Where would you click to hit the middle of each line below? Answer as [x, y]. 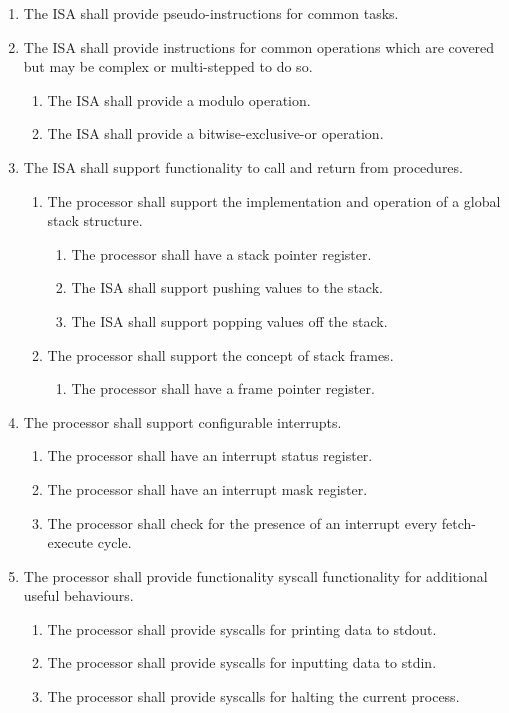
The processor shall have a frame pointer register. [223, 388]
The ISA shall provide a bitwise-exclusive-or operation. [215, 133]
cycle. [114, 542]
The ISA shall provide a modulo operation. [179, 99]
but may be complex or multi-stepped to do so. [168, 66]
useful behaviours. [78, 595]
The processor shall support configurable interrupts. [182, 421]
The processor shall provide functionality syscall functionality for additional [255, 575]
